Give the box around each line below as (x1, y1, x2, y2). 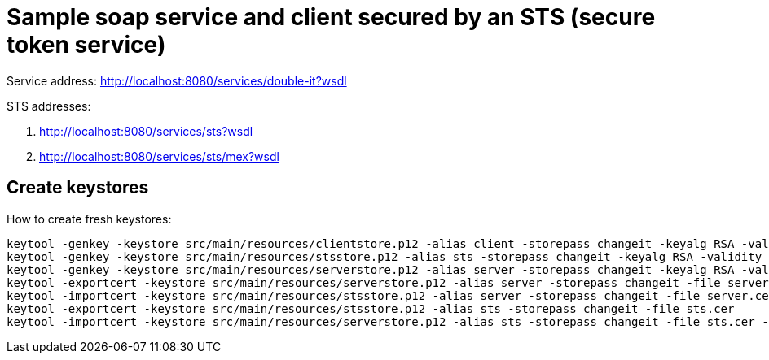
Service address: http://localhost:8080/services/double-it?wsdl (7, 73, 347, 88)
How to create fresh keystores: (7, 211, 172, 226)
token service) (7, 31, 166, 59)
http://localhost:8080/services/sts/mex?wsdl (39, 149, 279, 163)
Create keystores (7, 177, 149, 198)
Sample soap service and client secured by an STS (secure (7, 3, 656, 31)
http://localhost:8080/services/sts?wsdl (39, 124, 253, 138)
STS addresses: (7, 98, 91, 113)
